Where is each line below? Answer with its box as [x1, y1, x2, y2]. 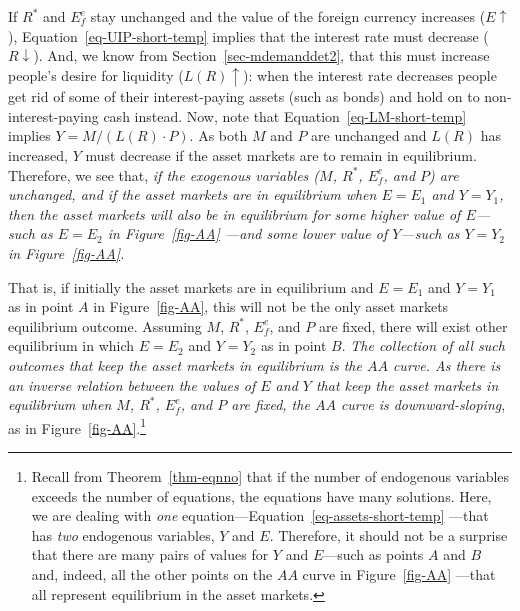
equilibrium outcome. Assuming [8, 315, 202, 336]
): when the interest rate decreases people [243, 64, 497, 85]
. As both [189, 125, 248, 146]
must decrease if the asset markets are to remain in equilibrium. [85, 145, 477, 166]
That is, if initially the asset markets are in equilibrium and [8, 276, 374, 297]
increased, [8, 145, 69, 166]
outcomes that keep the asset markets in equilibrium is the [8, 355, 362, 375]
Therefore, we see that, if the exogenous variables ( [8, 164, 320, 185]
